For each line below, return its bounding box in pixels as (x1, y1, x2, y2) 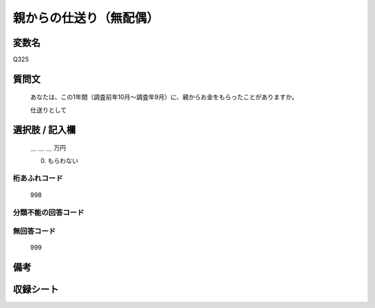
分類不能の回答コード (12, 208, 85, 218)
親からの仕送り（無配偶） (12, 10, 160, 26)
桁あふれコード (12, 173, 63, 183)
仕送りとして (30, 105, 67, 114)
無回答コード (12, 226, 56, 236)
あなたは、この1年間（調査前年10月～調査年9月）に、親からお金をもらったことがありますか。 (30, 93, 299, 101)
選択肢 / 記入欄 (12, 123, 76, 135)
